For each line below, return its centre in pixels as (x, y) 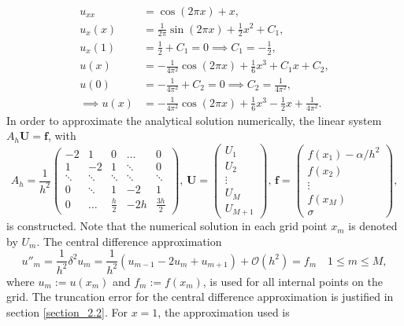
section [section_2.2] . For (67, 311)
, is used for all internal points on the (293, 281)
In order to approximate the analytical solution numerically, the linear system (194, 120)
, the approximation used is (224, 311)
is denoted (373, 226)
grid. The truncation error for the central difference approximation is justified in (200, 297)
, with (62, 136)
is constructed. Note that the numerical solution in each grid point (167, 226)
